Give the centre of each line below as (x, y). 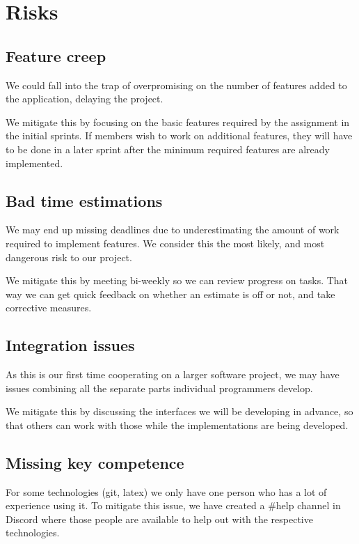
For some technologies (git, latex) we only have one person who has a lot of (166, 491)
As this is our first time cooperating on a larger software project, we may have (173, 374)
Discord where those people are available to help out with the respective (159, 519)
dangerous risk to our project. (69, 257)
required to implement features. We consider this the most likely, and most (165, 243)
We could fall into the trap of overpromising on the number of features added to (176, 85)
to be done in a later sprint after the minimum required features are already (168, 149)
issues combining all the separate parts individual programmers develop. (159, 388)
